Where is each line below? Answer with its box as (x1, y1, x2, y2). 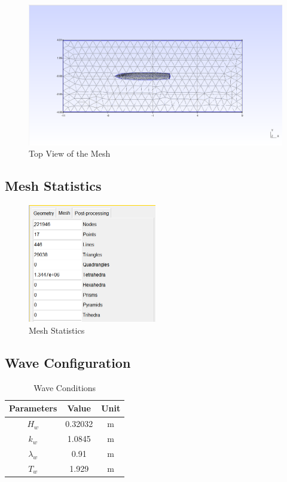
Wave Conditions (33, 381, 96, 393)
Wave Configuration (5, 353, 131, 372)
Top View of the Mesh (29, 147, 111, 160)
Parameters (9, 402, 57, 414)
